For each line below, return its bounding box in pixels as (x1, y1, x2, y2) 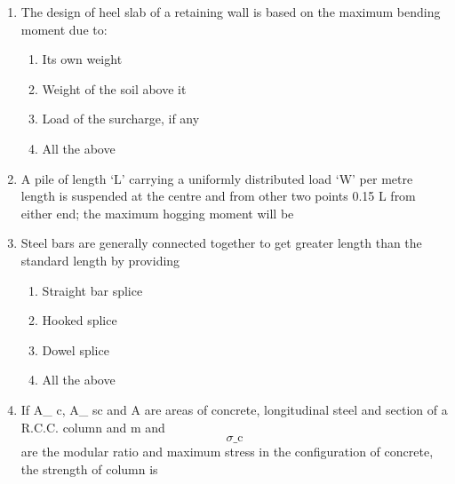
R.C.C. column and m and (20, 417, 165, 436)
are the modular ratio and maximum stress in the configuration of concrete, (20, 442, 434, 461)
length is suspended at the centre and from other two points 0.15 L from (20, 186, 416, 205)
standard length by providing (20, 250, 180, 269)
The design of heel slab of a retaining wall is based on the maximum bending (20, 3, 441, 20)
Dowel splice (42, 340, 109, 359)
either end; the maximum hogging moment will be (20, 203, 294, 222)
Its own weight (42, 50, 123, 68)
